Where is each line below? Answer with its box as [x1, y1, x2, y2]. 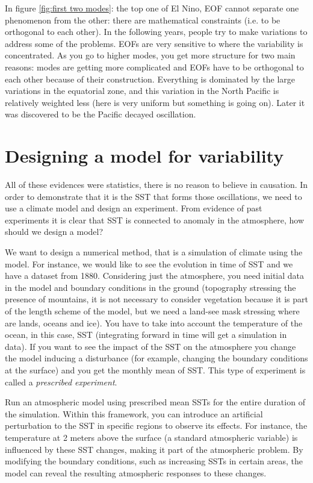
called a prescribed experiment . [5, 375, 117, 388]
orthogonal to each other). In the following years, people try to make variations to [5, 25, 308, 38]
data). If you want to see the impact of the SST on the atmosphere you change [5, 340, 296, 352]
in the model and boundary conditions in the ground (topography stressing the [5, 281, 296, 293]
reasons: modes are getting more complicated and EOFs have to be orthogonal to [5, 60, 304, 73]
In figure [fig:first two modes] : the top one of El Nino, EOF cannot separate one [5, 2, 299, 14]
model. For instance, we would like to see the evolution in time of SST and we [5, 257, 293, 270]
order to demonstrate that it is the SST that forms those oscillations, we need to [5, 190, 302, 202]
